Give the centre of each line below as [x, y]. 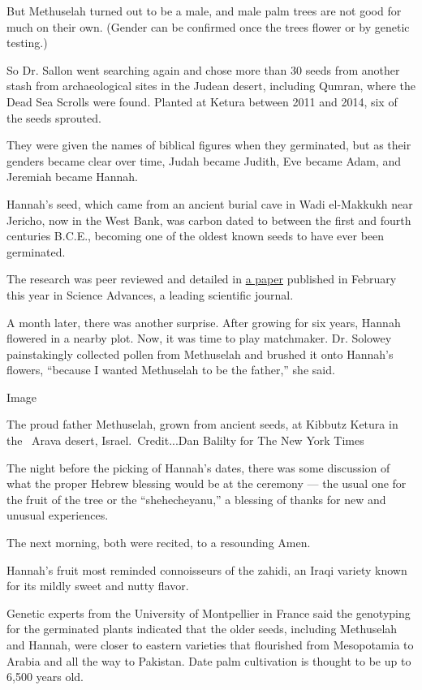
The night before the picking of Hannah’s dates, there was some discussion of [198, 467]
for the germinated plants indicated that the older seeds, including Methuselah [202, 629]
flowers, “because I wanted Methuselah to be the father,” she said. [171, 370]
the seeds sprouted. [54, 117]
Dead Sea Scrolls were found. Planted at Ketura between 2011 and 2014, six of [202, 101]
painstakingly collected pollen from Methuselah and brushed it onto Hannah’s [200, 354]
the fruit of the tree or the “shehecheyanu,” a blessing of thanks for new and [196, 499]
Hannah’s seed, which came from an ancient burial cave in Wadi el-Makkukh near [210, 203]
